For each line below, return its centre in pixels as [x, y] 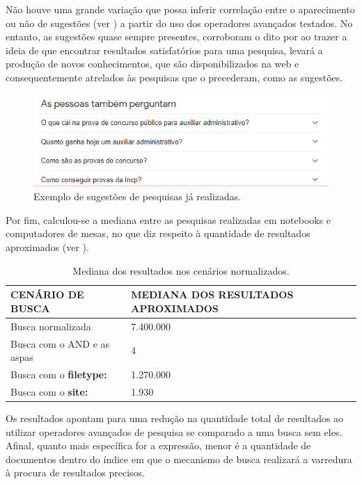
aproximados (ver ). [47, 247]
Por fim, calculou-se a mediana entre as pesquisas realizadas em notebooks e [168, 219]
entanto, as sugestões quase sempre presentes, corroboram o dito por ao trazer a [176, 37]
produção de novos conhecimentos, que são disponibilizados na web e [152, 64]
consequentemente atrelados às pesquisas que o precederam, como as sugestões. [174, 77]
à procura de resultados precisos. [75, 473]
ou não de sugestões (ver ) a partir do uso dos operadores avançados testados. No [179, 23]
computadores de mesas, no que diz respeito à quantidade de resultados [158, 233]
